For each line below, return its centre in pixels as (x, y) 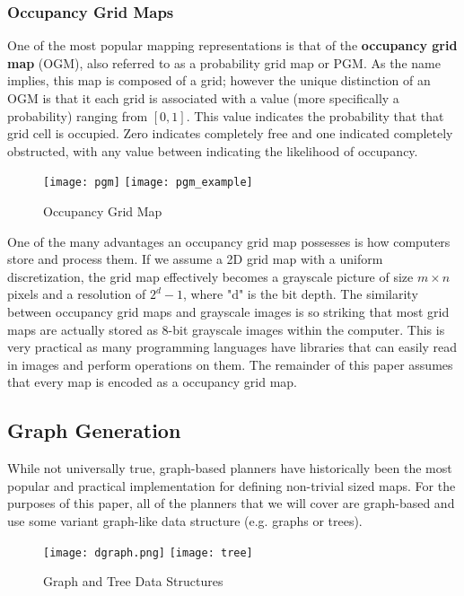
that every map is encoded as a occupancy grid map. (152, 382)
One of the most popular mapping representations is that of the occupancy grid (232, 45)
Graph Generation (94, 430)
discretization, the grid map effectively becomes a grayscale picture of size (210, 276)
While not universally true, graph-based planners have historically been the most (230, 468)
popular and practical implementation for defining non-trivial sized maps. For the (232, 485)
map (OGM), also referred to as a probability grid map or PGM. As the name (224, 62)
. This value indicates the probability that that (315, 115)
